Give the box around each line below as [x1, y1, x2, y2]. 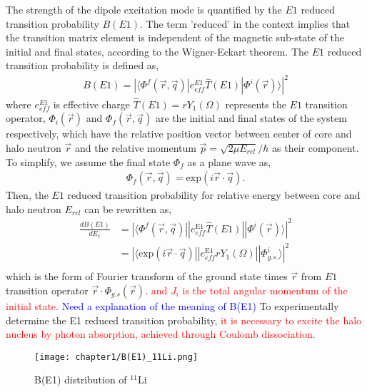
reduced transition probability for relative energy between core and [67, 187, 361, 202]
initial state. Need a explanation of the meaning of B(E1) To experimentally [6, 299, 339, 313]
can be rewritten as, [84, 201, 172, 216]
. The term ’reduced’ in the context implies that [140, 16, 351, 31]
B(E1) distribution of [34, 372, 127, 387]
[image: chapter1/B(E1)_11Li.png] [34, 351, 198, 362]
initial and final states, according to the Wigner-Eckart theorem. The [6, 43, 309, 58]
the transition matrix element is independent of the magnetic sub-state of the [6, 30, 345, 45]
